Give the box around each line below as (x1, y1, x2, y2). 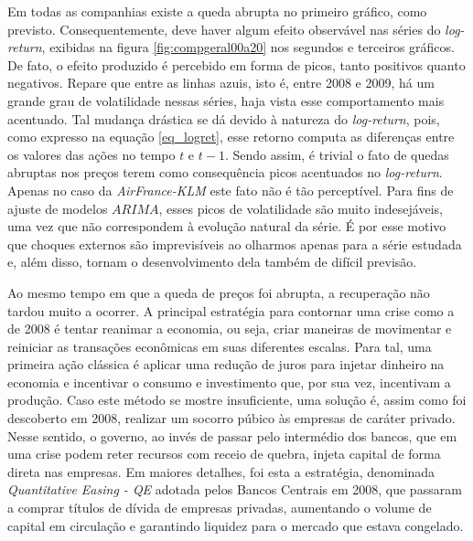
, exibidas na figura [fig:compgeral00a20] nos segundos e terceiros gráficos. (41, 37, 455, 57)
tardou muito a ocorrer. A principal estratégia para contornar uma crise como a (7, 301, 455, 320)
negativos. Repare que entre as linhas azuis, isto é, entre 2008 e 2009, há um (7, 73, 435, 92)
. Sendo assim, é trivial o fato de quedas (224, 144, 449, 164)
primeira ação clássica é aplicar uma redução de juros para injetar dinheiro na (7, 355, 445, 374)
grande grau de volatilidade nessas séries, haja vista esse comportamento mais (7, 90, 445, 110)
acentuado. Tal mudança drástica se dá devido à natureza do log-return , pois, (7, 109, 440, 128)
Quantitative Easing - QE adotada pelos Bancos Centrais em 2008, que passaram (7, 480, 462, 499)
